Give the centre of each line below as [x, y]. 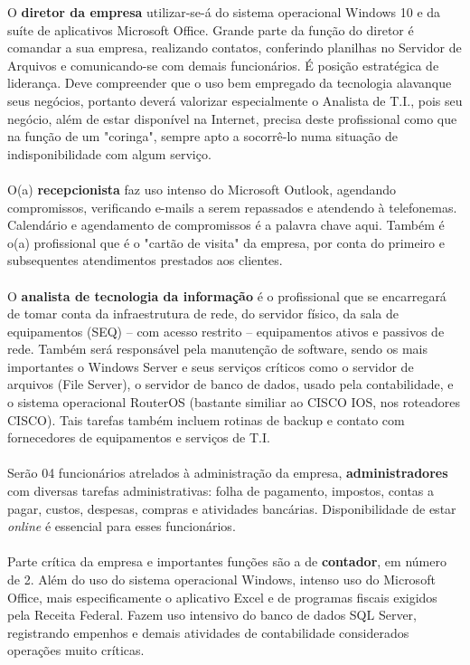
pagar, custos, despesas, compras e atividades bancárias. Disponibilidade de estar [232, 508]
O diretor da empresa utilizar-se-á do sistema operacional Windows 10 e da [224, 12]
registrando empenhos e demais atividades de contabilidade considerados [208, 632]
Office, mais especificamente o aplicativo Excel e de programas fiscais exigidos [222, 597]
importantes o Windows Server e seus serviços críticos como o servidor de [211, 366]
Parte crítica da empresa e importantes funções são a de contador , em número [227, 561]
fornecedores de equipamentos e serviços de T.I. [139, 437]
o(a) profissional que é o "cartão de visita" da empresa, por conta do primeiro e [226, 242]
